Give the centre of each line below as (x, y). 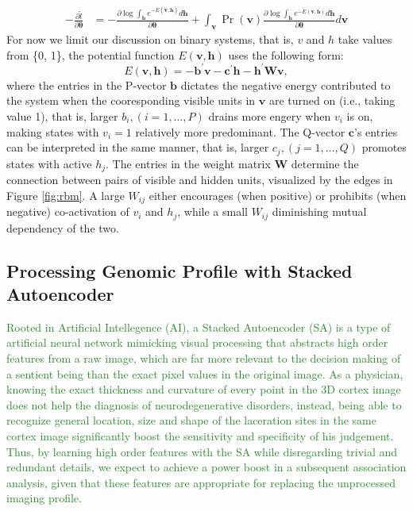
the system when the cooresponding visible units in (131, 100)
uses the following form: (286, 54)
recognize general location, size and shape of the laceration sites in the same (191, 420)
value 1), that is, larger (62, 116)
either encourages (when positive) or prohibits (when (278, 195)
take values (365, 39)
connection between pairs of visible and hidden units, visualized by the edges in (200, 180)
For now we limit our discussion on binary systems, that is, (150, 39)
